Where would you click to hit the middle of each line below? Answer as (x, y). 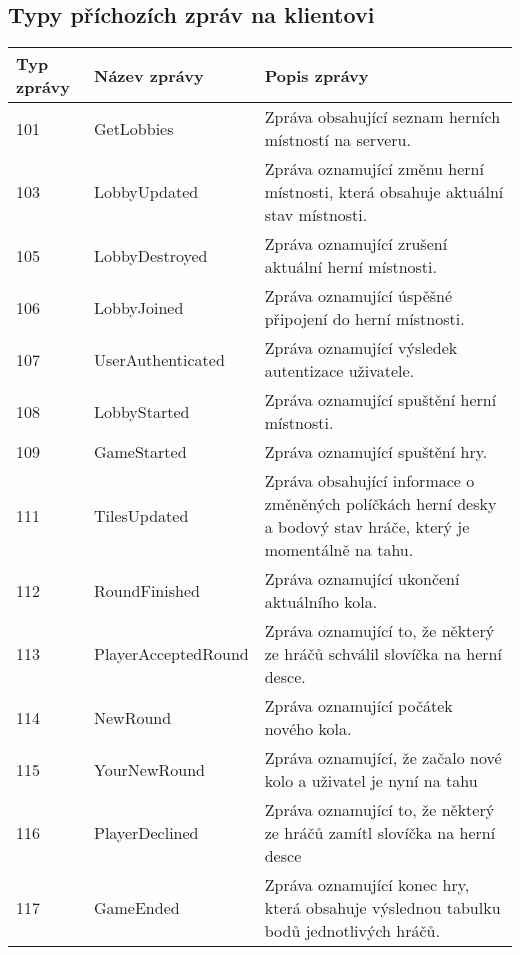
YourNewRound (149, 769)
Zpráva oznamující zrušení (356, 244)
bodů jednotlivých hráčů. (352, 931)
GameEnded (136, 908)
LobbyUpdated (146, 192)
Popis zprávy (316, 75)
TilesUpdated (141, 515)
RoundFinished (146, 590)
